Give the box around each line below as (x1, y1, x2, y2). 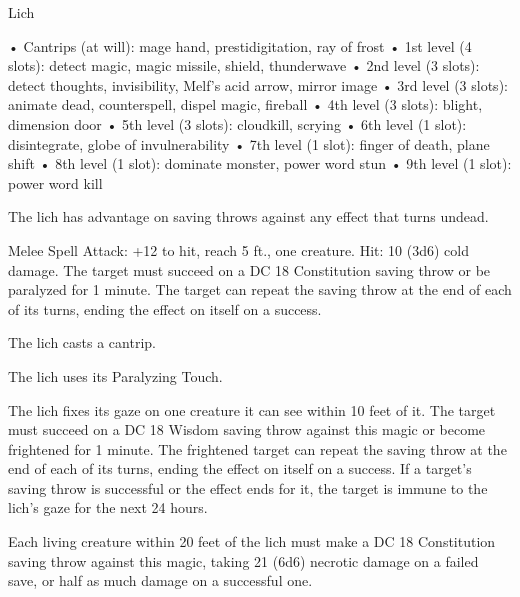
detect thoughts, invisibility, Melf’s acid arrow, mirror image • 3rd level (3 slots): (8, 74, 508, 95)
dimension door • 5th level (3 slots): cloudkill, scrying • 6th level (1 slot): (8, 113, 467, 134)
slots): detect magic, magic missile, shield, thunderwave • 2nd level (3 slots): (8, 55, 480, 76)
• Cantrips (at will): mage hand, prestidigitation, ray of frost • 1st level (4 (8, 35, 472, 56)
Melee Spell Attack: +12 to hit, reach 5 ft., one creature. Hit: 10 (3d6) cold (8, 239, 469, 260)
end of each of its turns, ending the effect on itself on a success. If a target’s (8, 458, 472, 479)
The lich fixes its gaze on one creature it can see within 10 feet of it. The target (8, 399, 496, 420)
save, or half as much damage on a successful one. (8, 570, 313, 591)
